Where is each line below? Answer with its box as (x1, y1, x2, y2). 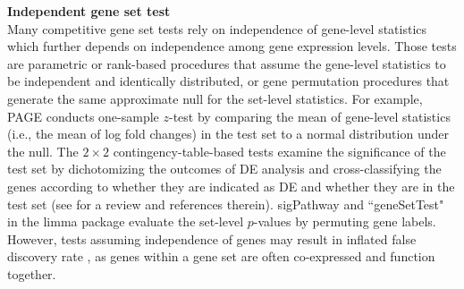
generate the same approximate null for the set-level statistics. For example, (7, 89, 423, 107)
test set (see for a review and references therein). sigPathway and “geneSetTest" (7, 194, 444, 213)
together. (7, 264, 56, 283)
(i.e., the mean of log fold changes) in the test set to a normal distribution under (7, 124, 449, 143)
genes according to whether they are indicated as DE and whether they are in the (7, 176, 455, 195)
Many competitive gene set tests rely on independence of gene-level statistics (7, 19, 427, 38)
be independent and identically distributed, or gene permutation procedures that (7, 72, 450, 90)
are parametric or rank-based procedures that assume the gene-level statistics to (7, 54, 446, 72)
